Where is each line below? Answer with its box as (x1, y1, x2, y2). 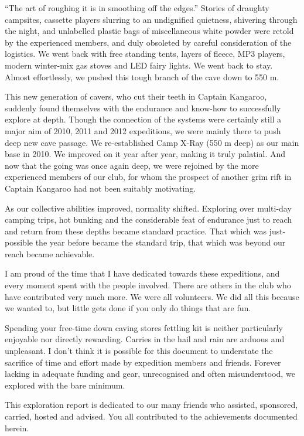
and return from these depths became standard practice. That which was (5, 224, 267, 237)
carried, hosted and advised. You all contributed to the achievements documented (5, 410, 298, 422)
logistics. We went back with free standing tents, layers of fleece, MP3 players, (5, 47, 285, 60)
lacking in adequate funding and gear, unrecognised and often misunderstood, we (5, 367, 295, 380)
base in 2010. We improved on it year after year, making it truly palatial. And (5, 148, 286, 160)
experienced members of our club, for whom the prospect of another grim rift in (5, 171, 292, 183)
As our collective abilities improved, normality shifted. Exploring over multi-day (5, 202, 292, 214)
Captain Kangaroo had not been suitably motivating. (5, 182, 196, 194)
